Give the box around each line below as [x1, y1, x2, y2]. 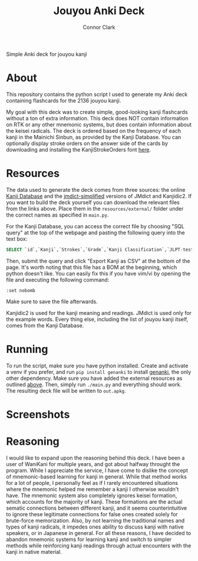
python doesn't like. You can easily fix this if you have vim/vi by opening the [6, 270, 190, 277]
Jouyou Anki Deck [53, 4, 145, 18]
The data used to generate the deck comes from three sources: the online [6, 186, 186, 193]
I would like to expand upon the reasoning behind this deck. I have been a [6, 454, 185, 461]
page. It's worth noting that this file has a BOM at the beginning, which [6, 264, 177, 271]
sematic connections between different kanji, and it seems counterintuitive [6, 504, 187, 511]
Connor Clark [82, 24, 115, 31]
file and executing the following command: [6, 276, 110, 283]
